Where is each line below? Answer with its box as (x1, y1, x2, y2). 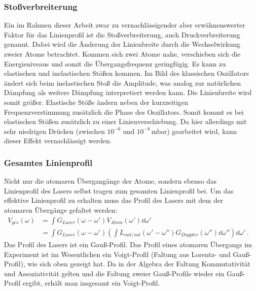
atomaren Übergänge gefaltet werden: (4, 204, 117, 215)
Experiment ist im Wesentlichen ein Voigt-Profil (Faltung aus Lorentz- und (4, 249, 231, 259)
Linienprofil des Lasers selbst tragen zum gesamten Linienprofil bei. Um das (4, 185, 234, 195)
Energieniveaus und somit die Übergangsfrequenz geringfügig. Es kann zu (4, 58, 226, 68)
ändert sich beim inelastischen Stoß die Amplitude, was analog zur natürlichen (4, 77, 241, 88)
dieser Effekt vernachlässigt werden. (4, 135, 112, 146)
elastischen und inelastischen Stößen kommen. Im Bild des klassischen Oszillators (4, 68, 249, 78)
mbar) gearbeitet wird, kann (151, 126, 237, 136)
